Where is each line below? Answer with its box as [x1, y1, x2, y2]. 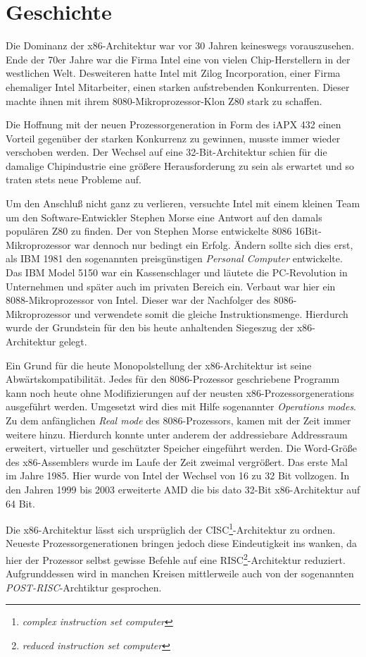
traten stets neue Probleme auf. [6, 172, 141, 187]
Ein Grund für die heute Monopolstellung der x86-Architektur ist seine [6, 357, 312, 372]
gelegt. [58, 334, 87, 348]
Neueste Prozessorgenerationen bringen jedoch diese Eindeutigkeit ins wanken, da [6, 536, 358, 551]
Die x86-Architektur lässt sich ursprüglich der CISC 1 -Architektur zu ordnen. [6, 520, 336, 536]
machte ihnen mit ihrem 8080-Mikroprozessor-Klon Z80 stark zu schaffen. [6, 93, 322, 108]
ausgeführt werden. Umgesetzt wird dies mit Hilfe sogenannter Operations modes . [6, 399, 357, 414]
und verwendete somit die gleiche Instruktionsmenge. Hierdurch [74, 306, 348, 321]
